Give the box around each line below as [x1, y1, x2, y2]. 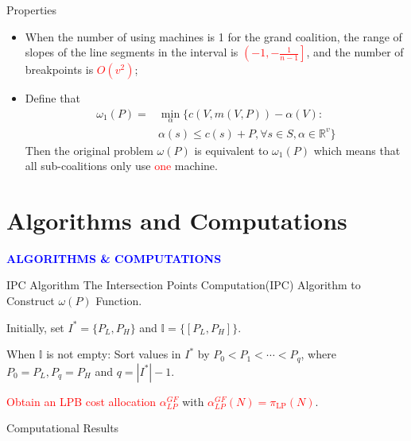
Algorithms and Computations [6, 203, 347, 236]
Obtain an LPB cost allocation [6, 393, 157, 409]
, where [300, 346, 336, 362]
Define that [25, 90, 80, 106]
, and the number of [306, 44, 404, 60]
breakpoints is [25, 61, 94, 78]
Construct [6, 292, 55, 309]
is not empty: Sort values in [46, 346, 181, 362]
